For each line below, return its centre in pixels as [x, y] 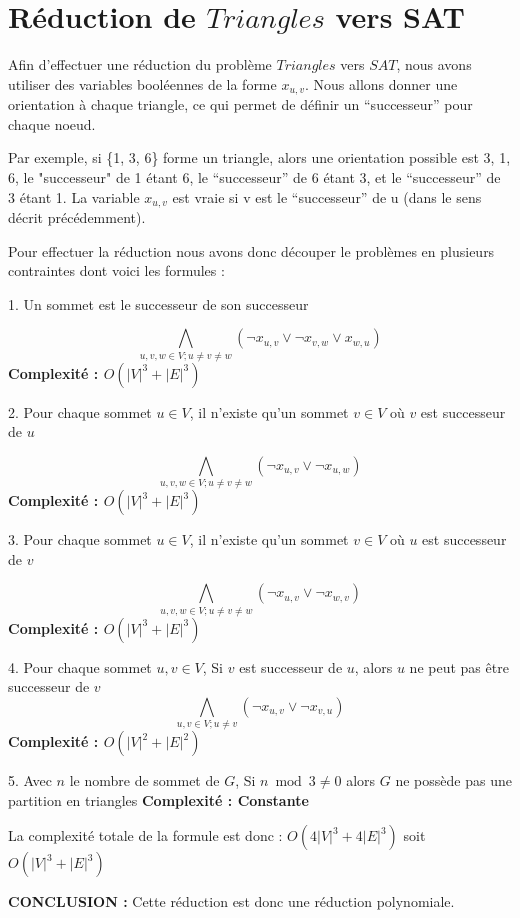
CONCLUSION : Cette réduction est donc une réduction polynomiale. [231, 901]
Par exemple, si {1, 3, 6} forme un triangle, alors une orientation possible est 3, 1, [259, 157]
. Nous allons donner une [381, 83]
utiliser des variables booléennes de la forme [142, 83]
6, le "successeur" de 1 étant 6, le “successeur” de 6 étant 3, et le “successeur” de [254, 176]
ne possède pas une [453, 780]
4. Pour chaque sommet [80, 666]
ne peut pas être [459, 666]
